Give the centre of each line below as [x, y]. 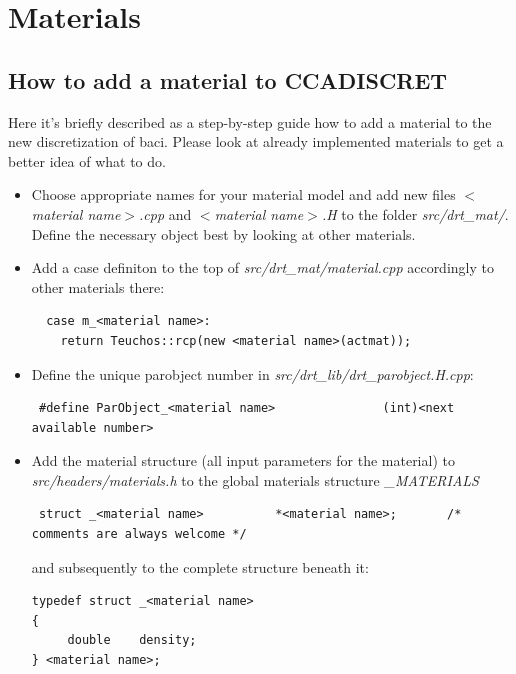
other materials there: [98, 286]
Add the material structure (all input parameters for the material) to [243, 460]
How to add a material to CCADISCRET [228, 79]
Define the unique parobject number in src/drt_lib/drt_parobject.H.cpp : [252, 373]
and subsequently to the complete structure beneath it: [200, 566]
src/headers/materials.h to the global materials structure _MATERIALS [255, 479]
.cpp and [165, 213]
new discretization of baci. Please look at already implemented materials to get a [256, 141]
